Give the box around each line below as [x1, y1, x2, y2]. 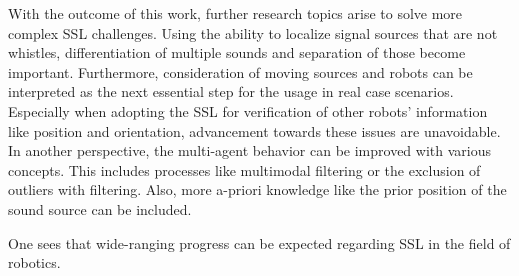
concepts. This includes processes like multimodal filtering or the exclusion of [8, 159, 481, 180]
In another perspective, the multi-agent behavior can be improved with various [8, 140, 491, 161]
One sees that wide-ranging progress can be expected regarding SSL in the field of [8, 232, 511, 253]
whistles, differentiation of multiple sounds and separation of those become [8, 42, 466, 63]
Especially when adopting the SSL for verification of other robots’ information [8, 100, 488, 121]
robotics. [8, 252, 61, 273]
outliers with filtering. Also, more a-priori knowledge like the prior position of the [8, 179, 507, 200]
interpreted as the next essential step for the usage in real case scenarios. [8, 81, 454, 102]
